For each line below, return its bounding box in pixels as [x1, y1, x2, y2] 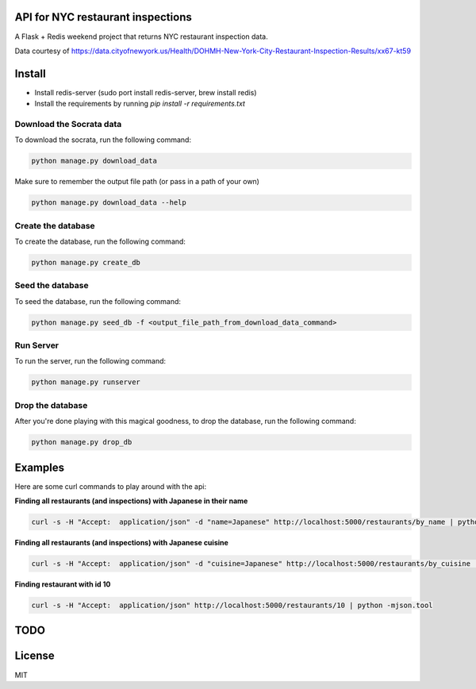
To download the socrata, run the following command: [14, 135, 192, 144]
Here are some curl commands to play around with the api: [14, 481, 206, 491]
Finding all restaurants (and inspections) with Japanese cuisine [14, 538, 229, 548]
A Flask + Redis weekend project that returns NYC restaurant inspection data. [14, 32, 269, 41]
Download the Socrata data [14, 118, 122, 129]
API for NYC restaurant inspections [14, 10, 192, 24]
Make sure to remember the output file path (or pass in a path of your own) [14, 177, 259, 187]
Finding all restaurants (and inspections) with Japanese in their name [14, 496, 248, 506]
